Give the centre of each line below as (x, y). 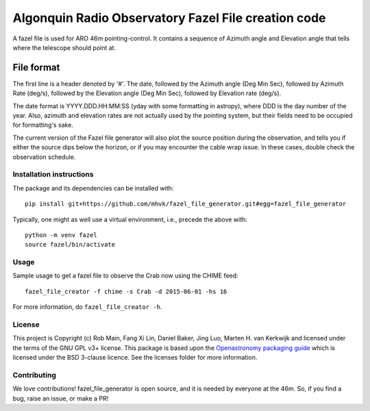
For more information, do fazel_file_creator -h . (87, 307)
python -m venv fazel (61, 235)
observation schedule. (44, 157)
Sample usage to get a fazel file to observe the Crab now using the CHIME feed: (126, 276)
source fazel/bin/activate (70, 245)
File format (36, 67)
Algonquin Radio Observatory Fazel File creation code (169, 18)
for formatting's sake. (43, 125)
